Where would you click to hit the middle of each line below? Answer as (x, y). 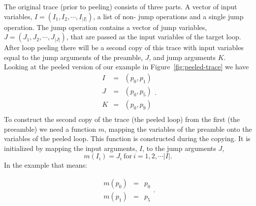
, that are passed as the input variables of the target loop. (154, 37)
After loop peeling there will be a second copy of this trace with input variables (124, 47)
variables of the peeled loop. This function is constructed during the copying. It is (127, 138)
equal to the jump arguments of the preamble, (74, 57)
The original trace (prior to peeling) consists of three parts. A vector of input (121, 6)
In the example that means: (46, 165)
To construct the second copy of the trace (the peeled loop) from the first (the (122, 119)
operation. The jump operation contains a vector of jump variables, (106, 27)
